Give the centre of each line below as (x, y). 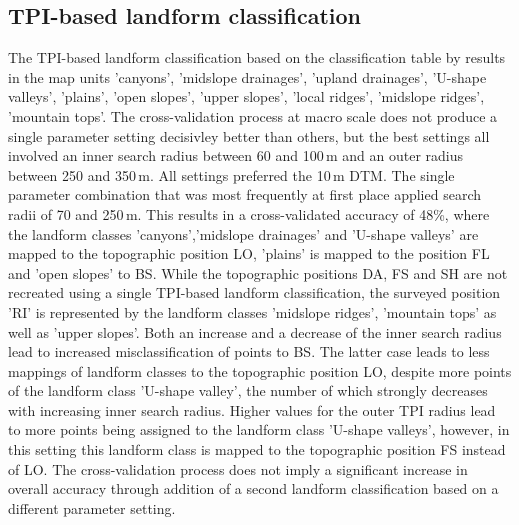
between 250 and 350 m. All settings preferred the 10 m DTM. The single (231, 174)
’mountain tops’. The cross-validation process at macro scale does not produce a (253, 115)
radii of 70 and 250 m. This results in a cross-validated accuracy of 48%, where (249, 213)
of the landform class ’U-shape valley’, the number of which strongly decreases (248, 390)
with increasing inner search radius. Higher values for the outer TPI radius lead (252, 409)
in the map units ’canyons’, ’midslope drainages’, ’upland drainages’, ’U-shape (247, 76)
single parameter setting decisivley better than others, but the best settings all (249, 135)
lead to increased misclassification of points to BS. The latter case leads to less (249, 351)
